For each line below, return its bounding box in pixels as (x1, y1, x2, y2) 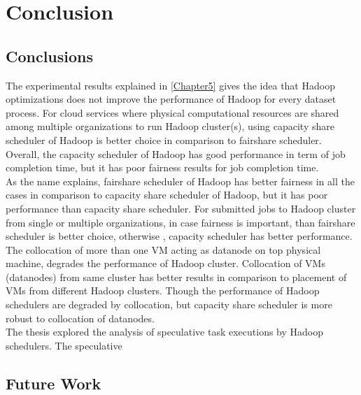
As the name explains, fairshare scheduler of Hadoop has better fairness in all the (6, 173, 355, 188)
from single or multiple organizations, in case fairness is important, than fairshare (6, 215, 355, 229)
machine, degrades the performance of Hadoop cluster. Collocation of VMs (6, 256, 325, 271)
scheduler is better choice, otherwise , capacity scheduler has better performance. (6, 229, 353, 243)
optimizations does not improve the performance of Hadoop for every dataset (6, 92, 337, 106)
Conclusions (6, 45, 94, 66)
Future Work (6, 372, 101, 394)
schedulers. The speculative (6, 338, 122, 352)
